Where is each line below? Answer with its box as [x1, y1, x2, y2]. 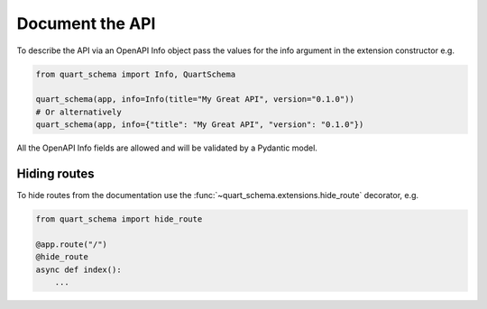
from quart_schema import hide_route [35, 214, 203, 224]
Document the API [16, 14, 156, 33]
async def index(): [35, 264, 122, 275]
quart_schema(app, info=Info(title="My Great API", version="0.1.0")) [35, 95, 355, 105]
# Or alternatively [35, 106, 122, 117]
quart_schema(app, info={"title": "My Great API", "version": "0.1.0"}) [35, 120, 364, 130]
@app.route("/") [35, 239, 108, 250]
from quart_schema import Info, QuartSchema [35, 68, 236, 79]
